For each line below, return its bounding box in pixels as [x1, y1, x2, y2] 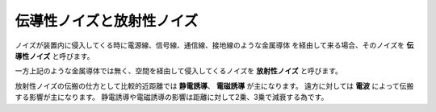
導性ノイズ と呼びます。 [15, 51, 94, 60]
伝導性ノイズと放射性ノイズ [15, 12, 199, 30]
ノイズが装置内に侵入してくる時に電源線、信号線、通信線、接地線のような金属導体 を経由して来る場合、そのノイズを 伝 [15, 40, 414, 50]
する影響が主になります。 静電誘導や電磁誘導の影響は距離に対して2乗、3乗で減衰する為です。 [15, 93, 329, 102]
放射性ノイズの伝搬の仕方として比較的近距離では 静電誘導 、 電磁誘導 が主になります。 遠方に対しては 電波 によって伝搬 [15, 81, 414, 90]
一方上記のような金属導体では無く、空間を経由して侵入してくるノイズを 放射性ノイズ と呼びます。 [15, 66, 343, 76]
